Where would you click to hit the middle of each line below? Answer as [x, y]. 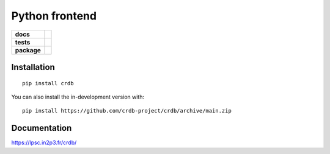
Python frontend [54, 16]
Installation [33, 67]
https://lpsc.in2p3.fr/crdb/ [44, 142]
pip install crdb [48, 83]
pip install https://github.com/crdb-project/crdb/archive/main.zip [127, 111]
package [28, 50]
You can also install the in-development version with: [78, 97]
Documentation [42, 128]
